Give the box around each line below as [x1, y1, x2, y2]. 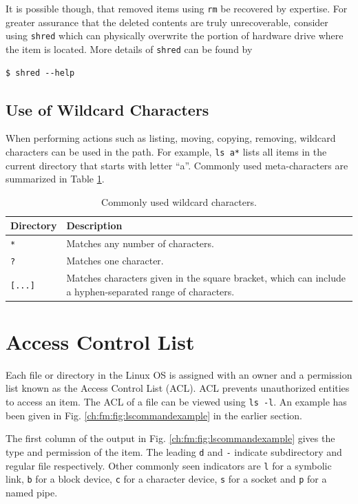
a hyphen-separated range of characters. [66, 284, 235, 298]
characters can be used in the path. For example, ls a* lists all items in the [6, 144, 327, 158]
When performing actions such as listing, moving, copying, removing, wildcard [6, 131, 336, 145]
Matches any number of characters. [66, 236, 214, 251]
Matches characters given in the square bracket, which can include [66, 271, 346, 285]
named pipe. [6, 485, 58, 499]
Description [66, 218, 123, 233]
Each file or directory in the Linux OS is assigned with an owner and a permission [6, 367, 352, 381]
